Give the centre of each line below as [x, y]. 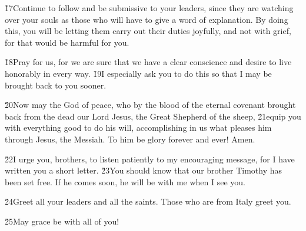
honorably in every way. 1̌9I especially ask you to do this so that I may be [138, 73]
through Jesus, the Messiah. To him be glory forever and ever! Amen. [130, 139]
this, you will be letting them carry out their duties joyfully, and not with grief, [148, 31]
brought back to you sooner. [56, 85]
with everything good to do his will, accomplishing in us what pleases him [138, 128]
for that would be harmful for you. [67, 42]
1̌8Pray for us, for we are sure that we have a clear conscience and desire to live [148, 62]
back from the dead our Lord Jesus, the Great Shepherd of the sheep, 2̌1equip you [153, 116]
